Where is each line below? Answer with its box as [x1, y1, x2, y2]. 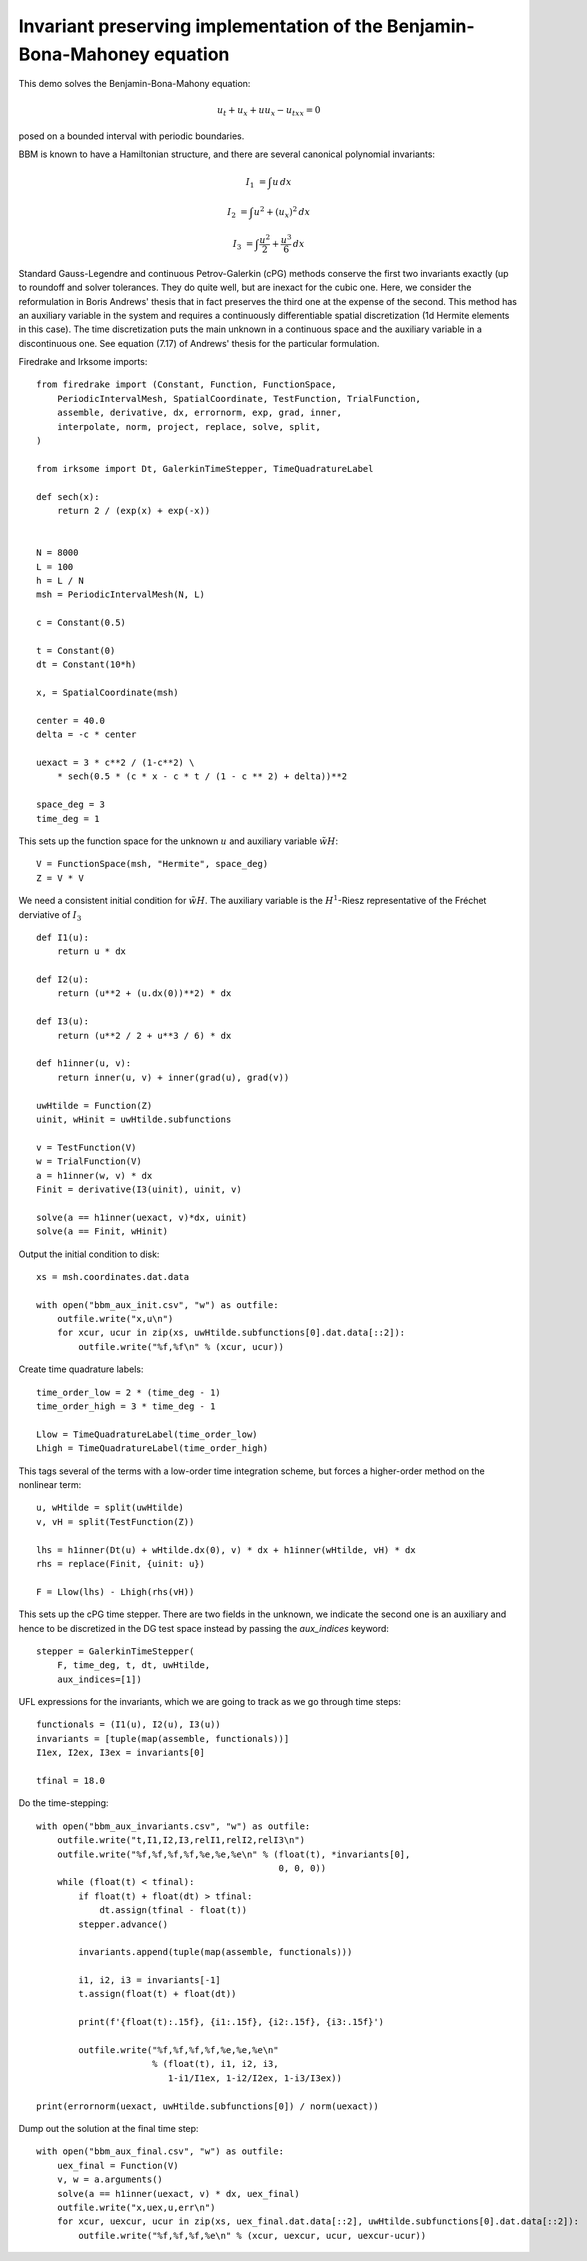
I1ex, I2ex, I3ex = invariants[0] [36, 1747, 205, 1759]
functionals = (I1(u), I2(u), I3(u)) [36, 1719, 222, 1730]
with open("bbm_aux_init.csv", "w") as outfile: [36, 1299, 279, 1310]
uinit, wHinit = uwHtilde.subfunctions [36, 1114, 232, 1125]
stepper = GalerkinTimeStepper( [36, 1645, 195, 1657]
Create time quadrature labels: [18, 1363, 144, 1375]
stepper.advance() [78, 1918, 169, 1930]
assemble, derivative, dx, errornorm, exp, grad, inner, [56, 407, 342, 419]
